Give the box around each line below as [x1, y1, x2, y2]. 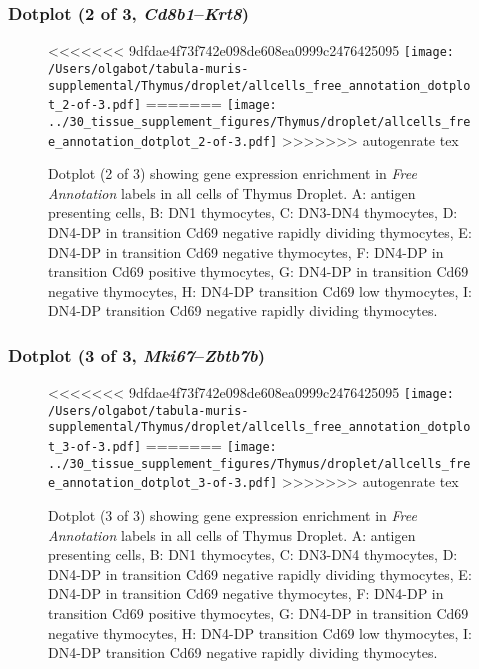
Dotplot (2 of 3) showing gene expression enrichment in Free [48, 163, 417, 184]
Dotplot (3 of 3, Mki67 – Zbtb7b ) [8, 342, 265, 367]
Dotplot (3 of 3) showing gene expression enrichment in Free [48, 505, 417, 526]
